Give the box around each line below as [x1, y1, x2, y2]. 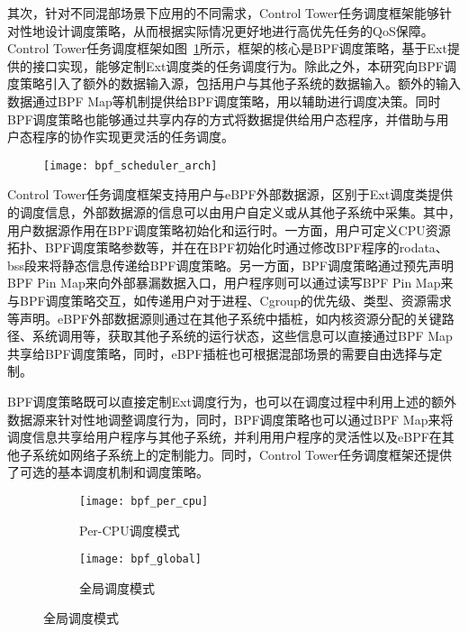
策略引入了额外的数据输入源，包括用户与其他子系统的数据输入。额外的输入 [19, 74, 461, 93]
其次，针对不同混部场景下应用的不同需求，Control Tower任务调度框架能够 [7, 4, 439, 22]
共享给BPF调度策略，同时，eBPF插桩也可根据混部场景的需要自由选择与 [7, 343, 430, 362]
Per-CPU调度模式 [79, 520, 180, 539]
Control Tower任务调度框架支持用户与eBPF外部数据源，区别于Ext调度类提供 [7, 185, 454, 204]
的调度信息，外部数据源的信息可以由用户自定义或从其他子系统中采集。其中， [7, 203, 461, 221]
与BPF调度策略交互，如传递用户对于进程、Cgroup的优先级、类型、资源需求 [7, 290, 452, 309]
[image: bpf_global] [79, 553, 202, 566]
